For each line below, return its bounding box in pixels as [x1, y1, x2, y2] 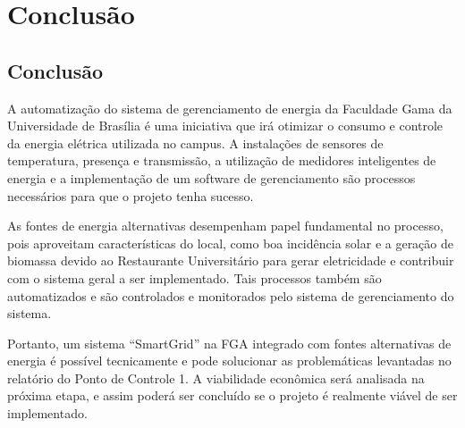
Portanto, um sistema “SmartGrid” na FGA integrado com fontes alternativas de [7, 333, 452, 352]
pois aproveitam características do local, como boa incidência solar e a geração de [7, 233, 453, 252]
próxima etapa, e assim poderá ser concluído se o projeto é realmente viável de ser [7, 386, 458, 405]
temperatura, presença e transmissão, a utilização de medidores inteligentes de [7, 151, 436, 170]
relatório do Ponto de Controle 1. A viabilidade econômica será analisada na [7, 368, 425, 387]
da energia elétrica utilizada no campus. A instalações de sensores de [7, 133, 384, 152]
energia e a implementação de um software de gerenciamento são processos [7, 168, 416, 187]
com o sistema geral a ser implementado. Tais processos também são [7, 268, 382, 287]
